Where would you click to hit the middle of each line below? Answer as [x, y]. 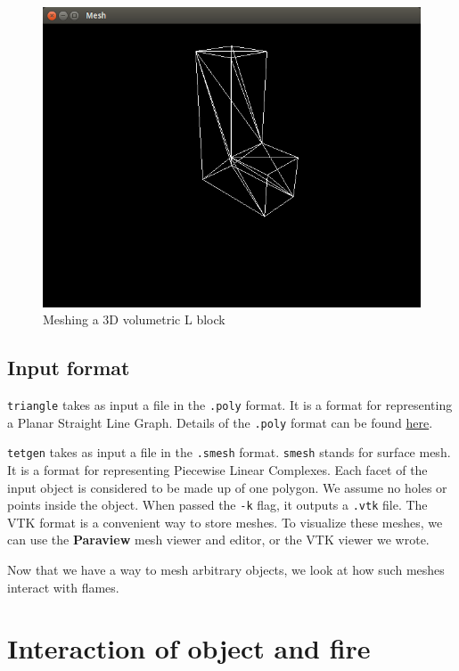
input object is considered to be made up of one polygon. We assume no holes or [227, 487]
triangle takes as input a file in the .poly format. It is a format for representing [230, 404]
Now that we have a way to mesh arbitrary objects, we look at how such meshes [226, 569]
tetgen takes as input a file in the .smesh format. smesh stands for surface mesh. [229, 452]
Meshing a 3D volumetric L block [134, 319]
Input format [69, 368]
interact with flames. [63, 587]
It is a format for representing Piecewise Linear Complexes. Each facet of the [217, 469]
